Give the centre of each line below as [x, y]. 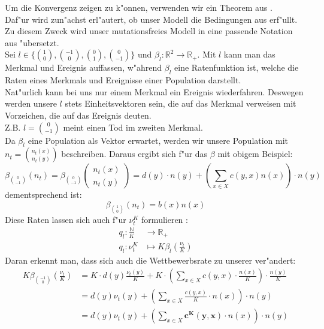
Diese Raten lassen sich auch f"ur [66, 219]
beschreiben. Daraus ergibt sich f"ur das [134, 154]
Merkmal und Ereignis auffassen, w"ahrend [84, 67]
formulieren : [165, 219]
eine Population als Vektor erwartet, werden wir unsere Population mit [158, 140]
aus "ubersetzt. [32, 42]
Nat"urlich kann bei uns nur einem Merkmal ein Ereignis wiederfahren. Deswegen [154, 91]
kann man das [249, 54]
